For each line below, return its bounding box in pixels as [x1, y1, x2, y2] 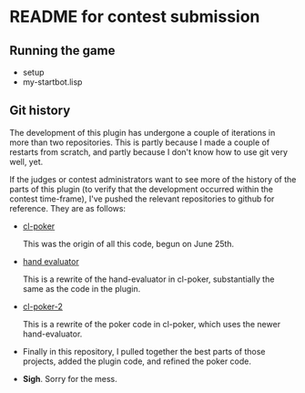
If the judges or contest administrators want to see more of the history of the [9, 173, 297, 184]
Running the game [9, 43, 116, 58]
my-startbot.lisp [22, 77, 83, 88]
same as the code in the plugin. [22, 283, 141, 294]
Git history [9, 103, 71, 119]
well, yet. [9, 156, 44, 167]
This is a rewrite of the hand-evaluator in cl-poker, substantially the [22, 274, 275, 284]
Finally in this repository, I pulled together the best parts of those [22, 346, 266, 357]
